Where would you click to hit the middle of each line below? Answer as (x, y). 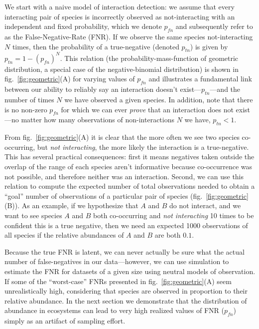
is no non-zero (26, 109)
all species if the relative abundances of (64, 235)
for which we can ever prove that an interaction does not (147, 109)
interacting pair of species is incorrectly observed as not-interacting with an (120, 16)
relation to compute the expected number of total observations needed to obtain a (130, 186)
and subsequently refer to (214, 26)
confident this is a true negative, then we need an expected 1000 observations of (126, 225)
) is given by (209, 46)
